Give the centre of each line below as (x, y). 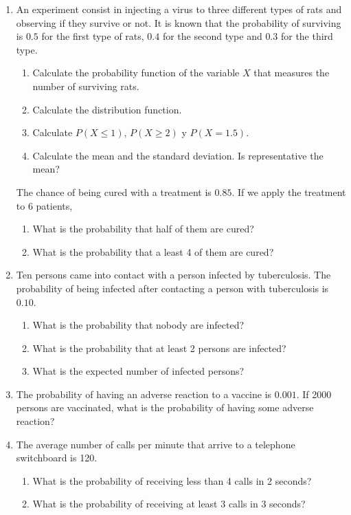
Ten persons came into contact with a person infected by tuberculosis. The (173, 275)
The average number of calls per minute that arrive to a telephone (156, 444)
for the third (307, 36)
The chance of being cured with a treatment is (114, 191)
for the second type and (212, 36)
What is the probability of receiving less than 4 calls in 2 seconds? (172, 480)
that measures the (292, 73)
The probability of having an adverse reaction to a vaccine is (144, 394)
